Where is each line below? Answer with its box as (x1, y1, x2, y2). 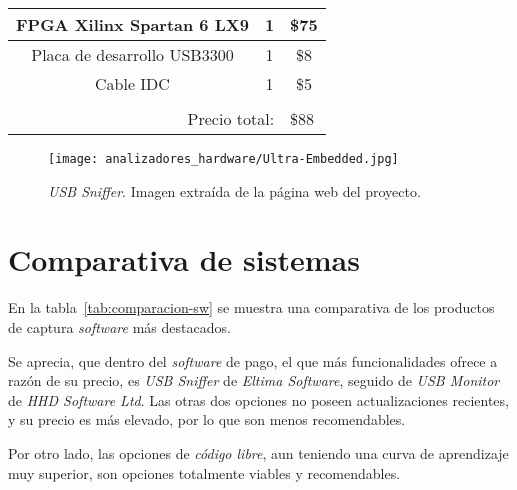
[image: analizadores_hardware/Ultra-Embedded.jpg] (48, 152, 399, 166)
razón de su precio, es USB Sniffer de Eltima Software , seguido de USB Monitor (8, 370, 500, 391)
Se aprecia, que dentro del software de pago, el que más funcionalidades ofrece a (8, 350, 498, 371)
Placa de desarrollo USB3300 (31, 43, 234, 66)
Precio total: (187, 107, 275, 130)
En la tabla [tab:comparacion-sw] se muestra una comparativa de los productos (8, 297, 495, 318)
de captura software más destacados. (8, 316, 231, 337)
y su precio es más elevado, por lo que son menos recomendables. (8, 409, 406, 430)
